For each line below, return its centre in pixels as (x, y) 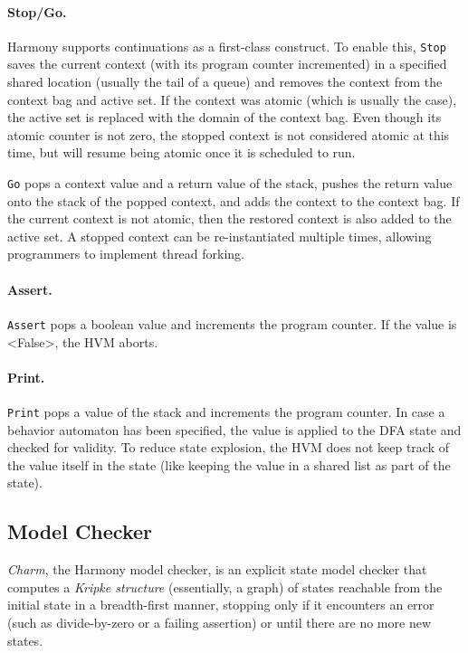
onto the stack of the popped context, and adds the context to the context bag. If (234, 200)
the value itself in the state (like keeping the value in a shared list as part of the (229, 464)
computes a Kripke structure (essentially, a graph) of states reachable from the (225, 587)
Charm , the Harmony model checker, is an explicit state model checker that (217, 569)
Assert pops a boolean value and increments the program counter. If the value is (232, 323)
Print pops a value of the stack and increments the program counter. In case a (226, 411)
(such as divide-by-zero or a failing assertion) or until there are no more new (220, 622)
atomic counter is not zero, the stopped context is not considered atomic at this (229, 134)
